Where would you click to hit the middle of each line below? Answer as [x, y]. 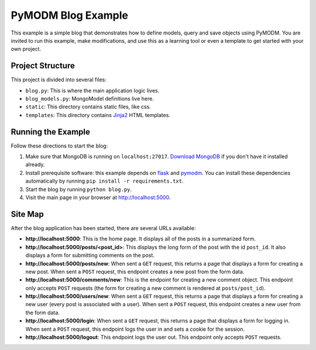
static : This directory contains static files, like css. [88, 107]
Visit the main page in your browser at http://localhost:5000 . [98, 198]
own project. [26, 49]
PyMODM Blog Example [70, 15]
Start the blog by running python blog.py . [78, 189]
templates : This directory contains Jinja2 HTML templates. [98, 115]
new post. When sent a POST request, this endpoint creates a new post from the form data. [135, 272]
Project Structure [43, 66]
